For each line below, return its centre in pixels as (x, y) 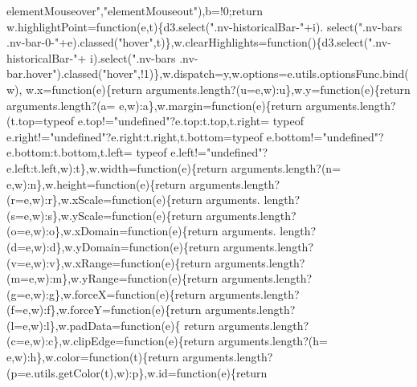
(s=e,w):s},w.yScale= (59, 215)
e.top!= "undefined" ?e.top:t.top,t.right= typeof (190, 121)
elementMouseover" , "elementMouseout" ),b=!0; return (135, 10)
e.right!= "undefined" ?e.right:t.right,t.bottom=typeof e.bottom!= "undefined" (192, 136)
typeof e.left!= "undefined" (199, 152)
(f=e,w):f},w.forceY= (59, 310)
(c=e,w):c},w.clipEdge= (65, 341)
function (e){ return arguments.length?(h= (226, 341)
